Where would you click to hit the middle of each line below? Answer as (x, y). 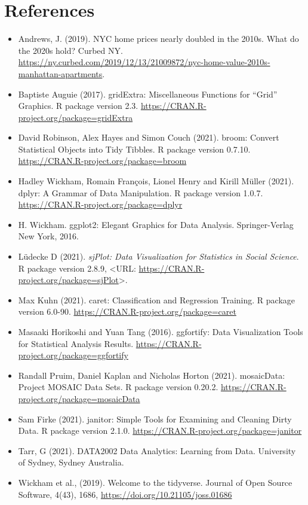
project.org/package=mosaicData (79, 398)
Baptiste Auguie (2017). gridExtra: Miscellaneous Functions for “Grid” (148, 94)
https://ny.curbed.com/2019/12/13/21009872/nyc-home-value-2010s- (144, 62)
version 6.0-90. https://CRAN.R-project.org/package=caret (127, 311)
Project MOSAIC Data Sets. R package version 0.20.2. (118, 387)
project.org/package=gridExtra (76, 117)
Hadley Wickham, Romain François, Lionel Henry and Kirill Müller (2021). (156, 181)
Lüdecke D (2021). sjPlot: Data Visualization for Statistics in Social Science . (158, 256)
